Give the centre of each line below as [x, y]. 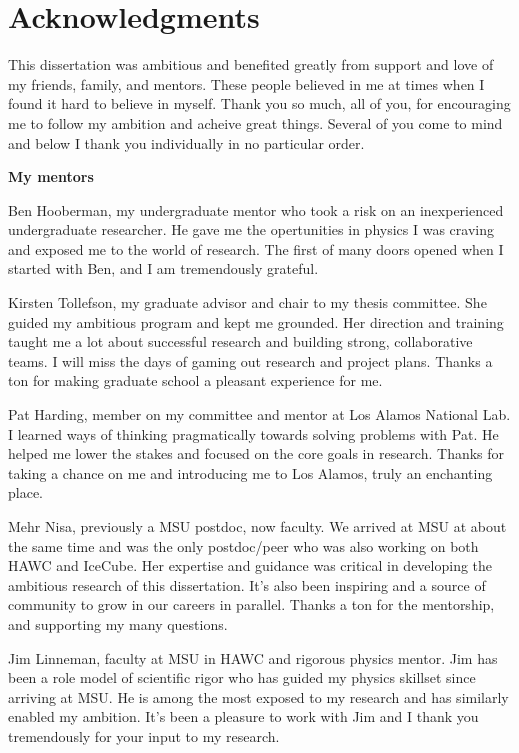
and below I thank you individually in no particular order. [186, 142]
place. [25, 492]
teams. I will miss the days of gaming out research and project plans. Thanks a [250, 360]
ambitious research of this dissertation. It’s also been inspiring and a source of [247, 584]
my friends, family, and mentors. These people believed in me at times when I [246, 83]
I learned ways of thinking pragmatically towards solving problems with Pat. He [253, 433]
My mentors [51, 176]
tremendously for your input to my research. [144, 735]
